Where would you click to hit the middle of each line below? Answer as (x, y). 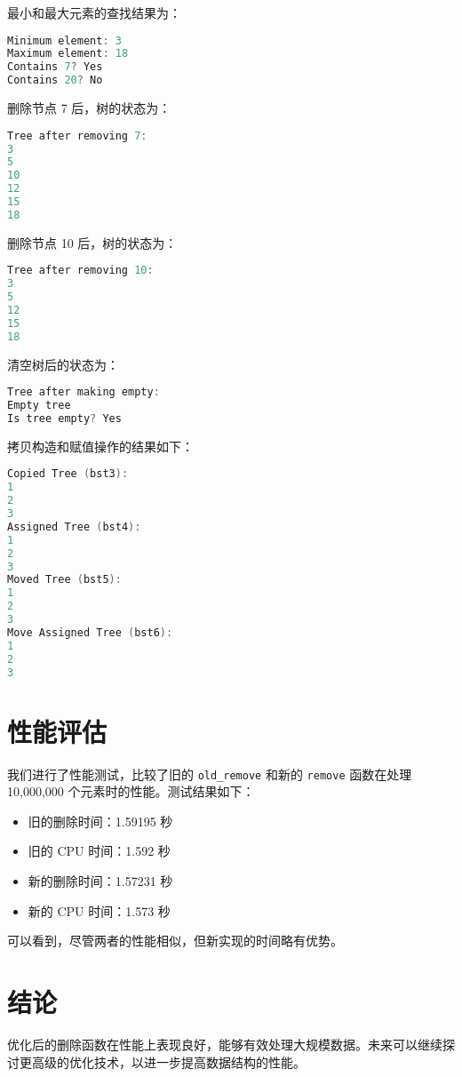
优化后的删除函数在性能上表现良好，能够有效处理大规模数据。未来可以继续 (225, 1044)
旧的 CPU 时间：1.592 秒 (99, 851)
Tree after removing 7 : (77, 136)
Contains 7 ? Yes (55, 67)
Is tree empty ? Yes (64, 419)
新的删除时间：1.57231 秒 (100, 881)
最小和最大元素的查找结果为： (94, 12)
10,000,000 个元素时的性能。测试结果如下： (131, 791)
